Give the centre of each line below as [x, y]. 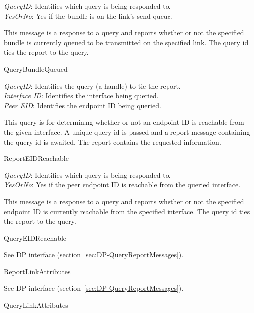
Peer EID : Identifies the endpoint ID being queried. [83, 105]
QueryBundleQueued [36, 69]
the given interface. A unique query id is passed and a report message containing [127, 131]
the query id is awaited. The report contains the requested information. [113, 141]
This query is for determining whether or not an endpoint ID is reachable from [124, 122]
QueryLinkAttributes [36, 305]
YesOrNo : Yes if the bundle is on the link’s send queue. [88, 16]
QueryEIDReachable [35, 237]
